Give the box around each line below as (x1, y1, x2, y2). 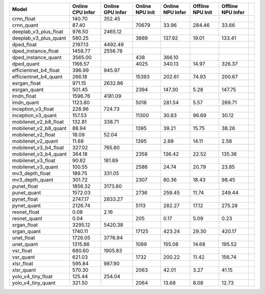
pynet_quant (12, 202, 41, 209)
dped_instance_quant (12, 54, 62, 61)
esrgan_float (12, 80, 41, 86)
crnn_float (12, 15, 36, 22)
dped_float (12, 41, 37, 48)
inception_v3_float (12, 106, 54, 112)
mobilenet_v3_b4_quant (12, 151, 67, 157)
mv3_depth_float (12, 170, 51, 177)
